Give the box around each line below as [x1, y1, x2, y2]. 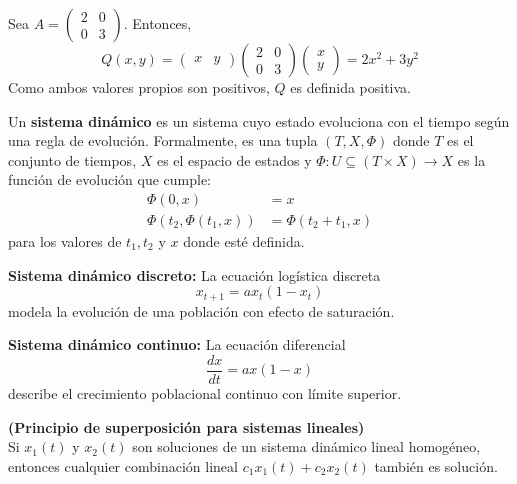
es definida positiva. [290, 77, 411, 97]
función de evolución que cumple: [8, 169, 212, 190]
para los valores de [8, 231, 122, 252]
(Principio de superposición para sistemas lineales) [8, 416, 365, 437]
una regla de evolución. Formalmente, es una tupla [8, 130, 318, 151]
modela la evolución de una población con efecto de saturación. [8, 300, 395, 321]
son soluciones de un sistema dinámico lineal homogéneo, [132, 436, 481, 457]
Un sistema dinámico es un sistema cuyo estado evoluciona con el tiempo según [8, 110, 510, 131]
